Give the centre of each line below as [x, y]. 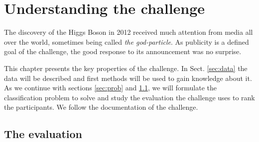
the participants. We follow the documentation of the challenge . [101, 107]
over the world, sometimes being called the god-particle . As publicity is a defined [127, 41]
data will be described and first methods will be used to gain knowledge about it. [128, 78]
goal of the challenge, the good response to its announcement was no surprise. [123, 51]
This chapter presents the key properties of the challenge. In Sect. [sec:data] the [126, 68]
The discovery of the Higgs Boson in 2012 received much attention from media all [129, 32]
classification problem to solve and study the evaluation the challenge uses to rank [129, 97]
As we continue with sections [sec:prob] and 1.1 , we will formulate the [111, 88]
